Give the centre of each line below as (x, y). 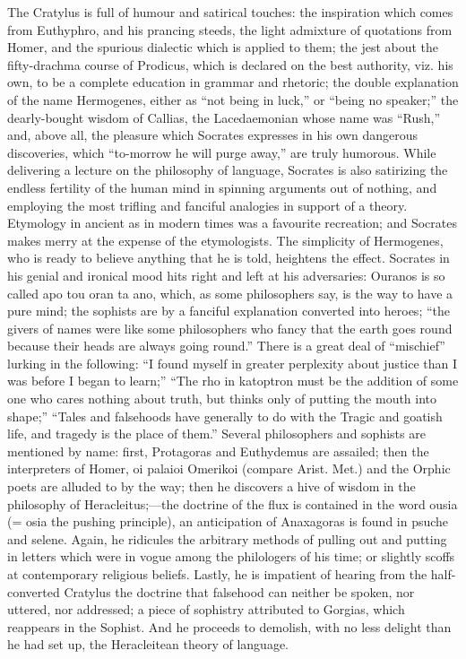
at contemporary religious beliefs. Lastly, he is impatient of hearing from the (217, 574)
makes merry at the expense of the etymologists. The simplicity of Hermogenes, (225, 240)
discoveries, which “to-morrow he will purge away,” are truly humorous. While (222, 152)
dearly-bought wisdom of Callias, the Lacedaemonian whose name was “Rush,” (224, 117)
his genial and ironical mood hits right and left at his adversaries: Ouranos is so (226, 275)
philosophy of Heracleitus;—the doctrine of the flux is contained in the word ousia (233, 503)
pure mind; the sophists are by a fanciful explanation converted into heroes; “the (229, 311)
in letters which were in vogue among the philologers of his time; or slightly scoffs (231, 556)
